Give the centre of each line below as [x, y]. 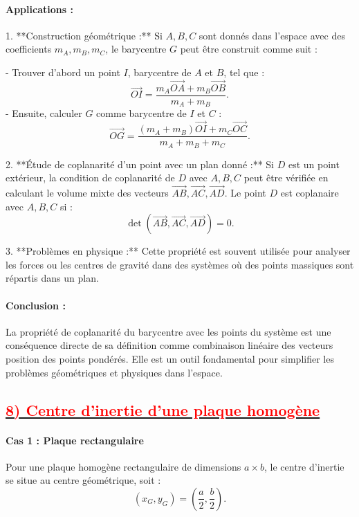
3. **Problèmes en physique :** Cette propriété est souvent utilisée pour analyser [178, 251]
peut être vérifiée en [286, 178]
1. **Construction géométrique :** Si [84, 35]
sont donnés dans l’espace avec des [272, 35]
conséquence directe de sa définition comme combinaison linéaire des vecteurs [169, 345]
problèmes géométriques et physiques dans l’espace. [114, 372]
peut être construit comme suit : [249, 49]
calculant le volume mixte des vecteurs [87, 193]
